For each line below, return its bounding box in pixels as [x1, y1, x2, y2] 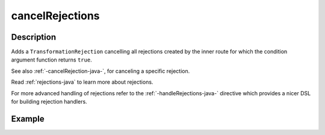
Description [11, 32, 57, 42]
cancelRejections [11, 9, 100, 22]
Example [11, 113, 45, 124]
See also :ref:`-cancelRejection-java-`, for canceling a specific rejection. [11, 67, 190, 75]
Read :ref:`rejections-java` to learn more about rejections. [11, 78, 153, 86]
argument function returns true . [11, 56, 93, 63]
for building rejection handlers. [11, 98, 87, 105]
